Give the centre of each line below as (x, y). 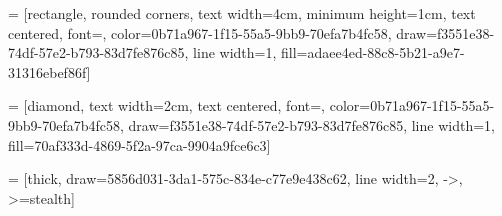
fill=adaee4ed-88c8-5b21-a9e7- (373, 52)
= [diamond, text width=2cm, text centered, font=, (167, 105)
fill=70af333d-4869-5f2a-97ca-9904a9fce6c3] (139, 144)
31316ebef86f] (49, 71)
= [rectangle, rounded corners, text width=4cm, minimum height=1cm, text (242, 13)
